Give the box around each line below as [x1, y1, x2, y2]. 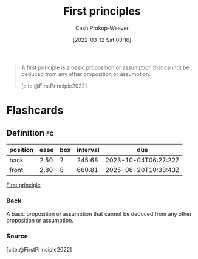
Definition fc [6, 128, 54, 138]
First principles [63, 4, 141, 18]
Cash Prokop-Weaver [75, 24, 129, 32]
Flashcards [6, 103, 64, 117]
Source [6, 232, 29, 241]
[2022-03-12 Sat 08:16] [72, 36, 132, 43]
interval [77, 145, 100, 154]
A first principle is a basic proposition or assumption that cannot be [21, 64, 189, 71]
